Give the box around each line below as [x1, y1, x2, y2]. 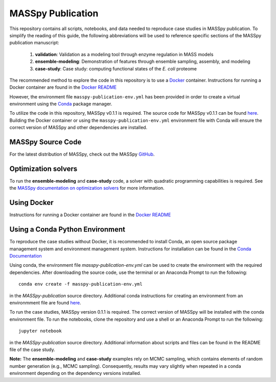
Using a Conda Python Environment [9, 225, 125, 234]
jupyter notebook [18, 328, 62, 334]
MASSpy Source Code [9, 138, 82, 146]
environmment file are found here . [9, 299, 81, 305]
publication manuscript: [9, 40, 59, 46]
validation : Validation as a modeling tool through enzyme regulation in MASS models [35, 51, 214, 57]
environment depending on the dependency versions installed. [9, 370, 142, 376]
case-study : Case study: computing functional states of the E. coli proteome [35, 65, 197, 71]
